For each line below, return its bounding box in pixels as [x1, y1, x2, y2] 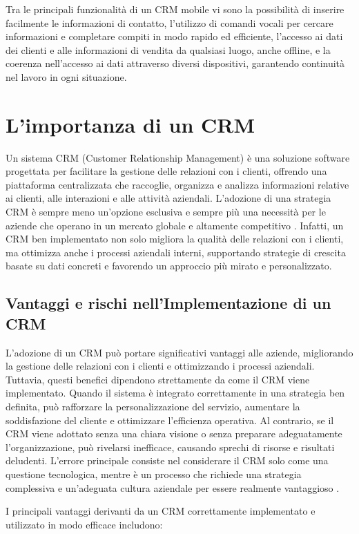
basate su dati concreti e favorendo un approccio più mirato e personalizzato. [6, 258, 332, 273]
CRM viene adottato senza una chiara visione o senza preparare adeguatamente [6, 426, 342, 441]
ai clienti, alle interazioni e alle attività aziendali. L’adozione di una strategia [6, 191, 331, 205]
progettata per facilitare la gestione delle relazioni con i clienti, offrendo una [6, 164, 327, 178]
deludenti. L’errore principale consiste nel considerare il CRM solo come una [6, 453, 329, 468]
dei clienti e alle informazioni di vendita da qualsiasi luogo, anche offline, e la [6, 42, 331, 57]
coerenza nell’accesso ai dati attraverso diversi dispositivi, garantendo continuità [6, 56, 345, 70]
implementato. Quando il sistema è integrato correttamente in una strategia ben [6, 385, 345, 400]
